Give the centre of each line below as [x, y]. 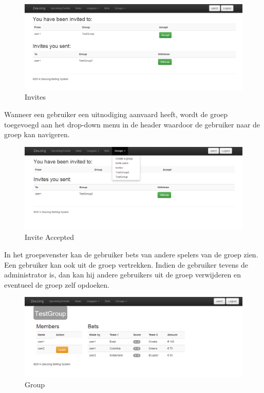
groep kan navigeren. [37, 134]
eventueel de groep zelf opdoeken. [57, 284]
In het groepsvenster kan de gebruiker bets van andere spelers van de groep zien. [131, 254]
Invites [35, 97]
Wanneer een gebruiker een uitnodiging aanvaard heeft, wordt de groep [116, 114]
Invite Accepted [50, 237]
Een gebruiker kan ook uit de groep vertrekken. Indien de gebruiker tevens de [126, 264]
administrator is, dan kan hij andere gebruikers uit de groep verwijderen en [123, 275]
